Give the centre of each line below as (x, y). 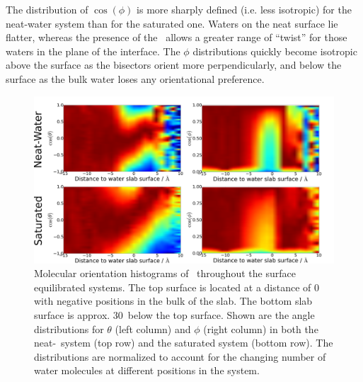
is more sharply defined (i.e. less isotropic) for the (244, 9)
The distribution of (47, 9)
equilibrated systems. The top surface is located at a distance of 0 (177, 287)
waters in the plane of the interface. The (93, 51)
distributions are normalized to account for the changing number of (180, 356)
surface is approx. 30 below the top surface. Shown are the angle (174, 314)
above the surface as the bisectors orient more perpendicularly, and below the (174, 65)
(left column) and (153, 328)
